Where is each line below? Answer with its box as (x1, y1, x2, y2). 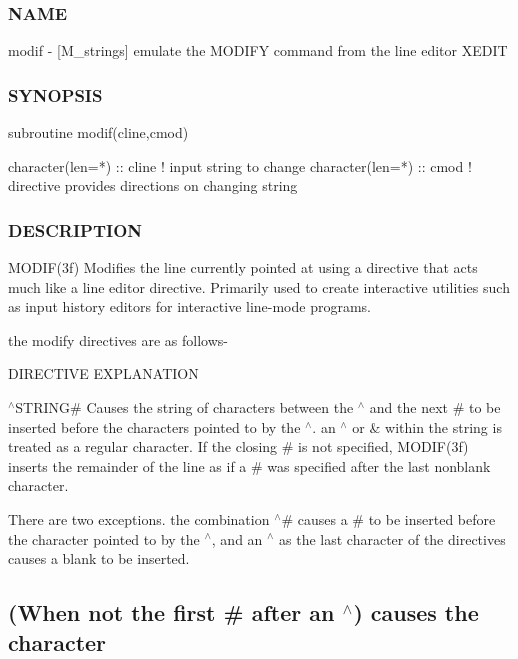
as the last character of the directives (279, 528, 506, 549)
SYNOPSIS (8, 82, 103, 107)
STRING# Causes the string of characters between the (15, 397, 354, 417)
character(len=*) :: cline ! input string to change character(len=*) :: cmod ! (8, 155, 472, 176)
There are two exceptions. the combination (8, 508, 270, 529)
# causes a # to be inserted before (281, 508, 496, 529)
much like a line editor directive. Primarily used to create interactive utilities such (8, 276, 510, 297)
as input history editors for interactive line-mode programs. (8, 296, 372, 317)
